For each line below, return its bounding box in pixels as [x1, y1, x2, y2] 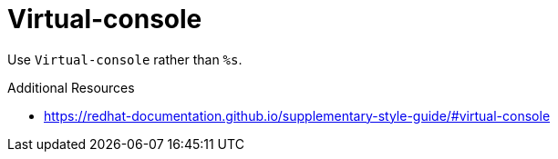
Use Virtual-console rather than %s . [7, 51, 243, 67]
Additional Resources [7, 79, 135, 95]
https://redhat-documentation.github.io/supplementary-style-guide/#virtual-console [44, 107, 551, 124]
